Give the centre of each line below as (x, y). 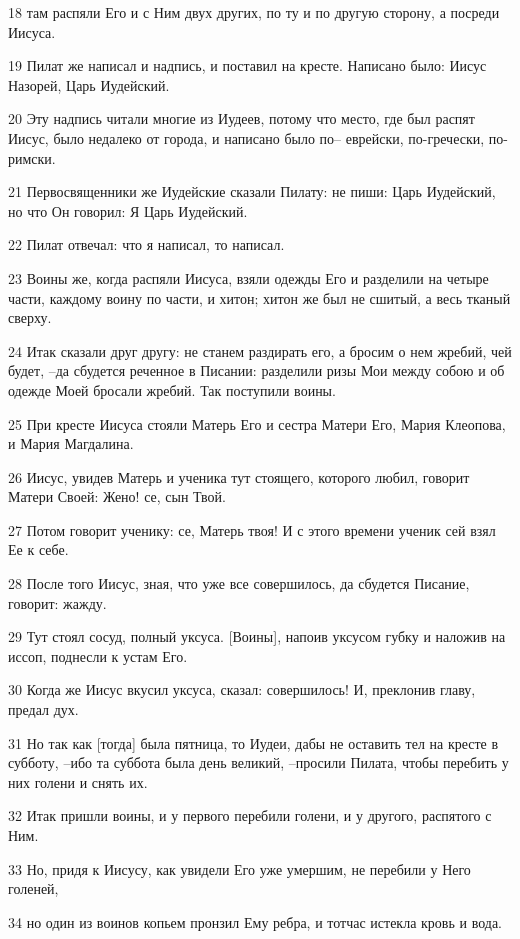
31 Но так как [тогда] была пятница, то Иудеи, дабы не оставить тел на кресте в (253, 742)
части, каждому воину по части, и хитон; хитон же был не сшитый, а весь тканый (259, 297)
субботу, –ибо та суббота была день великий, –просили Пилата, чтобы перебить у (258, 762)
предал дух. (43, 709)
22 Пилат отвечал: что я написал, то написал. (146, 244)
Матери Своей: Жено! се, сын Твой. (117, 496)
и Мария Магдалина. (71, 443)
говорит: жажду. (57, 602)
